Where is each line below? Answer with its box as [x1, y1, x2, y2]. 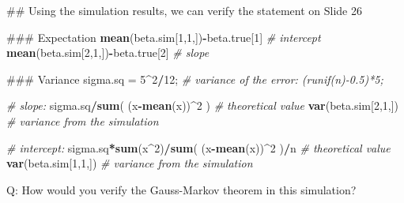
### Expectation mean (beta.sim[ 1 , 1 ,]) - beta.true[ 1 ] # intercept [6, 28, 321, 45]
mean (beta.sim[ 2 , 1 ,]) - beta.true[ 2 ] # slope [6, 44, 210, 61]
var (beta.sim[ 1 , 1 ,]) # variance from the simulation [6, 155, 253, 171]
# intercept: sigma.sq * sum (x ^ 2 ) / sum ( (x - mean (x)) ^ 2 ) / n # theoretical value [6, 139, 391, 156]
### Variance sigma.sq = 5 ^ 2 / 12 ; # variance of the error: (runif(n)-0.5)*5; [6, 70, 383, 87]
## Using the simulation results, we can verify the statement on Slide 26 [6, 2, 362, 18]
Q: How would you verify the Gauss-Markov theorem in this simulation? [6, 181, 357, 197]
